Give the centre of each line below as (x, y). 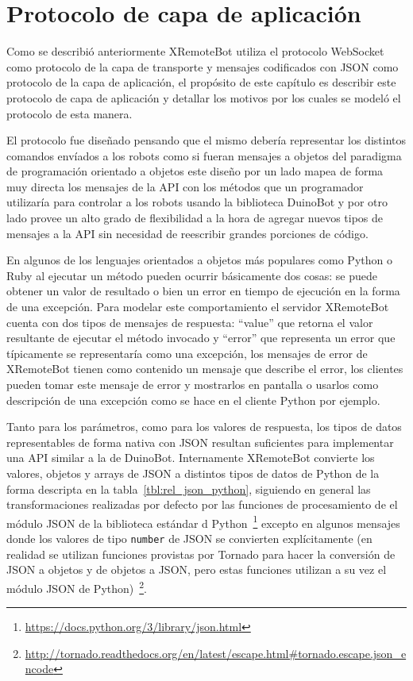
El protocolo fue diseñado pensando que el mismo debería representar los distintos (206, 140)
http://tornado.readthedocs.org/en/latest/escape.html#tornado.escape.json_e (216, 653)
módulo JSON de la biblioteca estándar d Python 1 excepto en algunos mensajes (203, 521)
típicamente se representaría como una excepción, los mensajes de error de (187, 353)
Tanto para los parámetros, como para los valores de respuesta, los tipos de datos (204, 427)
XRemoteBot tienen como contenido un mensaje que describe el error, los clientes (205, 369)
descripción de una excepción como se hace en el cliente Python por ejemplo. (193, 400)
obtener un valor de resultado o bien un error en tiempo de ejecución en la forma (203, 291)
